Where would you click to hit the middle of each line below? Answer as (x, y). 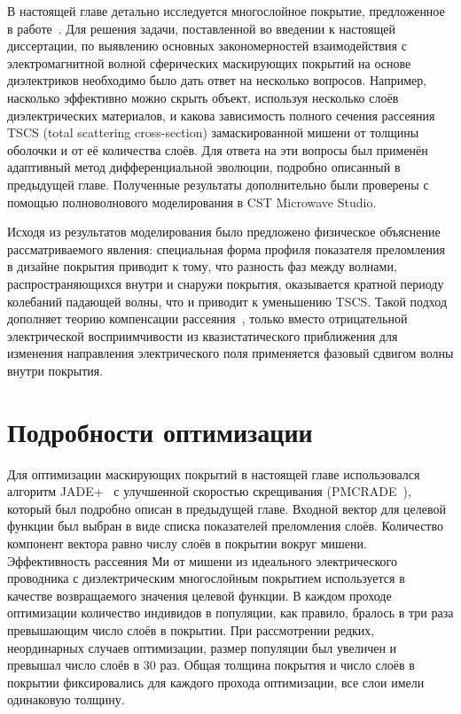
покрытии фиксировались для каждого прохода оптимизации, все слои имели (216, 682)
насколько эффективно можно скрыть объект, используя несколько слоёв (203, 97)
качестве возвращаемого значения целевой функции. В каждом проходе (199, 595)
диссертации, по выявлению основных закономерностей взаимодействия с (207, 46)
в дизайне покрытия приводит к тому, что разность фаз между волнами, (202, 266)
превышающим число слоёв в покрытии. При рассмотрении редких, (191, 629)
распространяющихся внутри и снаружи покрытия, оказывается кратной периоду (226, 283)
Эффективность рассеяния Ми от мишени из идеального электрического (202, 560)
